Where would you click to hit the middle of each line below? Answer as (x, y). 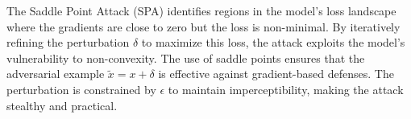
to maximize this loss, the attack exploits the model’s (273, 42)
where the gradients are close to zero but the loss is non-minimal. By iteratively (203, 26)
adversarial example (56, 74)
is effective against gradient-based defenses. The (276, 74)
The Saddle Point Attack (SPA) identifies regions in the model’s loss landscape (201, 10)
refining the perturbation (68, 42)
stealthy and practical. (62, 105)
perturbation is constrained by (81, 89)
